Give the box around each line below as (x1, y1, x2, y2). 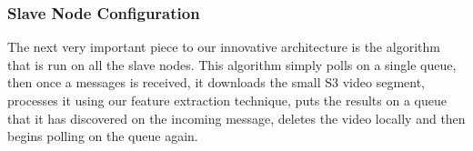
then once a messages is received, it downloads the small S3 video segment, (7, 73, 425, 92)
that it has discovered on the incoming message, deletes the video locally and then (7, 108, 466, 127)
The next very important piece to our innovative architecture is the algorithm (7, 37, 440, 56)
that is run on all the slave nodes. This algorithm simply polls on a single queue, (7, 55, 457, 74)
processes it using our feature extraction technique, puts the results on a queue (7, 91, 447, 109)
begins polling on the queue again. (7, 126, 198, 146)
